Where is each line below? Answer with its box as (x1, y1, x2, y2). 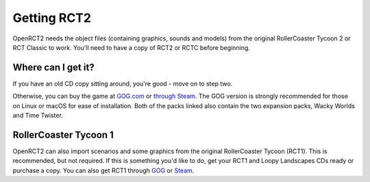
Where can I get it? (12, 62, 95, 73)
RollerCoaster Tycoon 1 (12, 129, 114, 140)
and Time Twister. (12, 112, 63, 120)
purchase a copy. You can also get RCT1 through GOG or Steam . (12, 166, 195, 174)
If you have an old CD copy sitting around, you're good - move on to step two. (12, 79, 233, 88)
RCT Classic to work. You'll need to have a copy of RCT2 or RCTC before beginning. (12, 43, 250, 51)
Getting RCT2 (12, 10, 92, 25)
